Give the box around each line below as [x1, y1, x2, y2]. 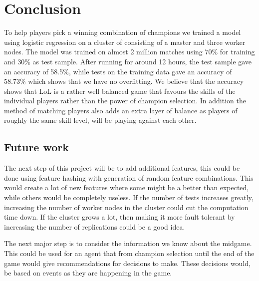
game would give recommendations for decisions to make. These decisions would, [4, 258, 251, 268]
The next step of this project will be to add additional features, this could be [4, 163, 240, 173]
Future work [4, 139, 69, 155]
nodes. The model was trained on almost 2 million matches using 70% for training [4, 46, 255, 57]
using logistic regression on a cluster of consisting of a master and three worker [4, 36, 246, 47]
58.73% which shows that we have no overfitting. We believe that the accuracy [4, 76, 244, 86]
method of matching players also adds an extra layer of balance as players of [4, 105, 238, 115]
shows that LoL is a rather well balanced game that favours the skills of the [4, 85, 236, 96]
